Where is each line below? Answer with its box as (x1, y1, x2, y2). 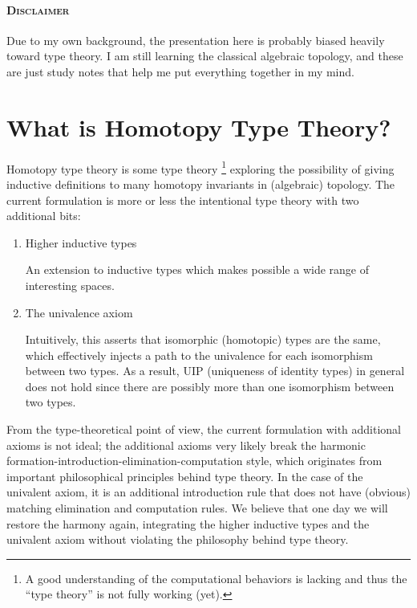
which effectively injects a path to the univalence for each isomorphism (25, 346, 373, 363)
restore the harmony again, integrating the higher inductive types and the (6, 515, 370, 532)
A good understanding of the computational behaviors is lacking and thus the (25, 569, 407, 586)
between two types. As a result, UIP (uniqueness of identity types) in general (25, 362, 405, 379)
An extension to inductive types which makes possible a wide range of (25, 261, 369, 278)
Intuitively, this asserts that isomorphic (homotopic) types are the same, (25, 331, 381, 348)
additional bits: (6, 207, 81, 224)
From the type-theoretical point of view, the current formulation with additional (6, 421, 402, 438)
